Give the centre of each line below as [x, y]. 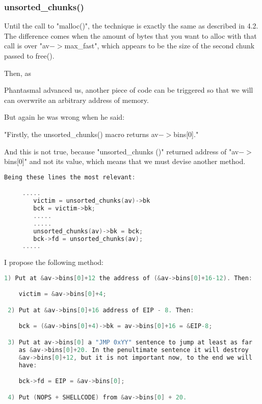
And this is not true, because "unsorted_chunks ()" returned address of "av [122, 151]
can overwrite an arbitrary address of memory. [76, 100]
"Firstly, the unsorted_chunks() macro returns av [81, 134]
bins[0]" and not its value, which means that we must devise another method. [125, 161]
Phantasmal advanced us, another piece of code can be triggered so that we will [129, 90]
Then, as [18, 73]
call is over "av [27, 46]
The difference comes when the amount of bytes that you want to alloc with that [130, 35]
